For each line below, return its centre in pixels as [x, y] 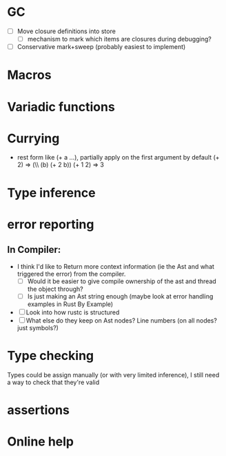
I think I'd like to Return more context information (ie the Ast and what [116, 266]
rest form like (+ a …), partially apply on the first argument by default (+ [118, 158]
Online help [41, 442]
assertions [39, 410]
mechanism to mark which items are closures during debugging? [119, 39]
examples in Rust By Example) [70, 304]
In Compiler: [34, 250]
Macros [29, 75]
